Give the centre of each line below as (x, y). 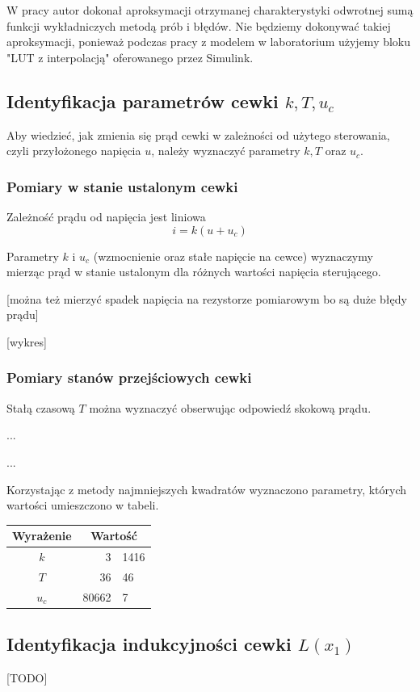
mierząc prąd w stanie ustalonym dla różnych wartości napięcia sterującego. (194, 272)
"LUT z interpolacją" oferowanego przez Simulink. (130, 57)
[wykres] (27, 341)
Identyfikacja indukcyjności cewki (149, 644)
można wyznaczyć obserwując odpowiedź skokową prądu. (230, 407)
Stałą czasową (41, 407)
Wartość (114, 536)
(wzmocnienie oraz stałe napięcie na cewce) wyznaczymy (233, 256)
